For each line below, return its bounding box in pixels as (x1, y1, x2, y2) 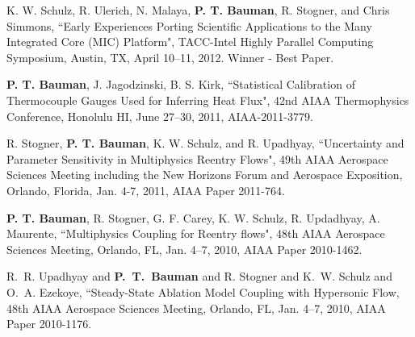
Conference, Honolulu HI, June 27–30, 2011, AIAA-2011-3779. (6, 107, 313, 124)
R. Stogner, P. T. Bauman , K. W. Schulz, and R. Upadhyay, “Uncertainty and (6, 135, 405, 152)
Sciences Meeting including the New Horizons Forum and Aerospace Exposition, (6, 166, 403, 183)
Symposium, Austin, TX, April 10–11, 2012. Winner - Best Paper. (6, 48, 334, 65)
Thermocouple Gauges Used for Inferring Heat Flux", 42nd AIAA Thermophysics (6, 91, 409, 108)
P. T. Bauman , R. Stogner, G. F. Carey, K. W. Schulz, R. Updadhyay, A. (6, 209, 380, 226)
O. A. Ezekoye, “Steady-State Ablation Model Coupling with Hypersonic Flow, (6, 283, 400, 300)
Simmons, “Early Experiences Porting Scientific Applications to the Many (6, 17, 372, 34)
